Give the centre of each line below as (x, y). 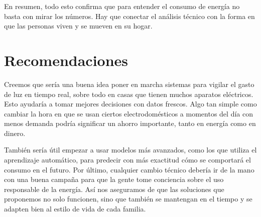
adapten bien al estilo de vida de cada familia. (75, 209)
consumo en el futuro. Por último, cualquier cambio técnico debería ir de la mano (129, 169)
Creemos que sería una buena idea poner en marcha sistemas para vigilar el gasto (129, 84)
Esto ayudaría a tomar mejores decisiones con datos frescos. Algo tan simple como (130, 104)
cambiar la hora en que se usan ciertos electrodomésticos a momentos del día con (128, 113)
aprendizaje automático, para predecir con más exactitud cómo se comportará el (127, 160)
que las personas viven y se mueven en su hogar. (78, 26)
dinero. (15, 133)
